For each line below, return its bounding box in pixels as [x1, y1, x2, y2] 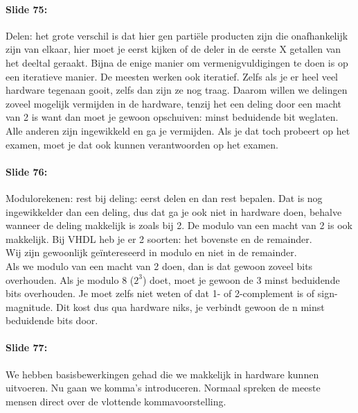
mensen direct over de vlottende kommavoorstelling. [6, 394, 226, 408]
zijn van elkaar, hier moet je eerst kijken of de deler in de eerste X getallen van [6, 42, 341, 56]
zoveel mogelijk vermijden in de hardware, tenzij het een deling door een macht [6, 96, 342, 110]
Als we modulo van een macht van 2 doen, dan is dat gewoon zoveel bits [6, 258, 313, 273]
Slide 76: [6, 164, 48, 178]
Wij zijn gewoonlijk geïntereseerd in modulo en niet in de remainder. [6, 245, 297, 260]
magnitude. [6, 299, 53, 314]
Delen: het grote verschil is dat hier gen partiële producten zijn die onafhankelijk [6, 28, 348, 42]
